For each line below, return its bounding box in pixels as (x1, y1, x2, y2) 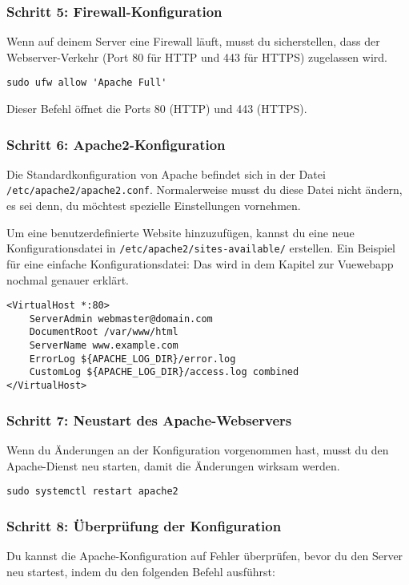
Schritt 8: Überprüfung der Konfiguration (6, 515, 282, 535)
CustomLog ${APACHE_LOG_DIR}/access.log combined (29, 366, 299, 378)
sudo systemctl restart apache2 (6, 486, 178, 498)
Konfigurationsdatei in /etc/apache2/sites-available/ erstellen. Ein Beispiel (6, 240, 396, 256)
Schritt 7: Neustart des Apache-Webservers (6, 409, 292, 430)
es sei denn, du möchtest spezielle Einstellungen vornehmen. (6, 197, 301, 214)
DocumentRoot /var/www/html (29, 326, 178, 338)
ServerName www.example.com (29, 340, 178, 352)
